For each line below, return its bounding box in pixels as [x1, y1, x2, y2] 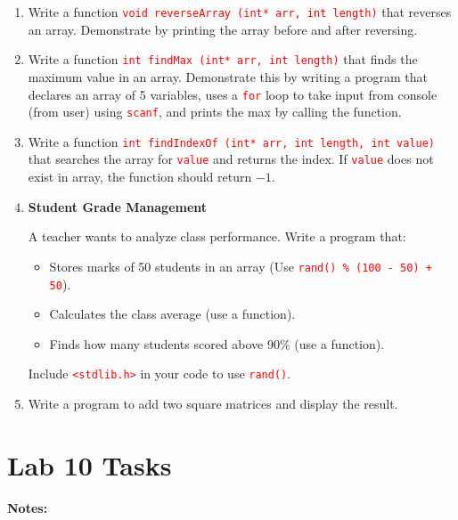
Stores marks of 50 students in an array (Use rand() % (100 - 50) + [49, 256, 432, 275]
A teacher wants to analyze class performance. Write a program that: [28, 227, 406, 246]
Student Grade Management [28, 197, 208, 215]
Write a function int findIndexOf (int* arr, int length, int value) [28, 132, 436, 150]
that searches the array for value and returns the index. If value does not [28, 150, 434, 168]
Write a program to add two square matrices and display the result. [28, 394, 398, 413]
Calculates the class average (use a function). [49, 305, 296, 323]
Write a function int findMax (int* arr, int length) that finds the [28, 50, 418, 69]
